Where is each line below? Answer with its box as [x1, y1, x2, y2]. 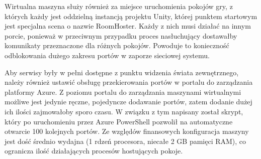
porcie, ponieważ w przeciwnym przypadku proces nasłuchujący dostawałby [5, 30, 237, 41]
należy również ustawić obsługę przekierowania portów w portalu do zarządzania [5, 77, 253, 87]
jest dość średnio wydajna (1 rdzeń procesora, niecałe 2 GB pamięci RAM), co [5, 135, 246, 146]
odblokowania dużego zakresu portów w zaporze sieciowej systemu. [5, 50, 210, 60]
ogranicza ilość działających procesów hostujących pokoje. [5, 145, 183, 156]
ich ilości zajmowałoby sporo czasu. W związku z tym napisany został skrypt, [5, 106, 243, 116]
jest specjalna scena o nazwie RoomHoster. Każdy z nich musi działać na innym [5, 21, 251, 31]
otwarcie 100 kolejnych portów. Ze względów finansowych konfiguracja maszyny [5, 126, 249, 136]
